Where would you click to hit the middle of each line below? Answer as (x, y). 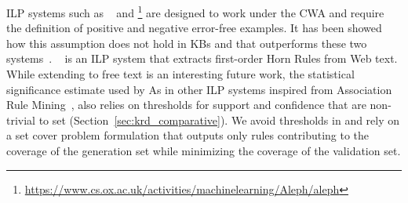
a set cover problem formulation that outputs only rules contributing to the (188, 135)
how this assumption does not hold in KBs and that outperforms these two (187, 43)
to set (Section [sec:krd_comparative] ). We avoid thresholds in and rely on (219, 120)
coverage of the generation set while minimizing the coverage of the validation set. (204, 150)
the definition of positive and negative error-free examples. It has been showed (194, 28)
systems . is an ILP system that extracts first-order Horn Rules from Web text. (202, 58)
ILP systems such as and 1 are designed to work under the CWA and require (195, 11)
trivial (21, 120)
